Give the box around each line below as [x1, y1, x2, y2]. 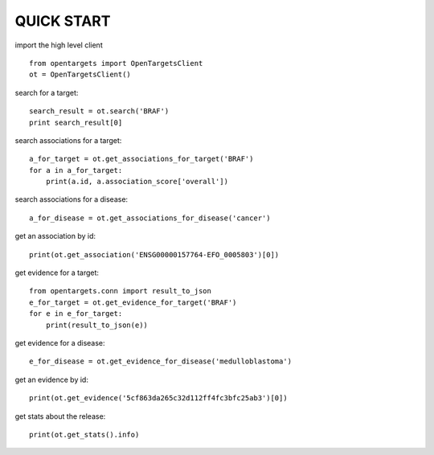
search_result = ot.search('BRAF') [29, 107, 170, 116]
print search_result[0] [29, 117, 123, 127]
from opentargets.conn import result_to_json [29, 286, 212, 296]
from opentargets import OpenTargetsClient [29, 59, 203, 68]
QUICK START [14, 12, 111, 30]
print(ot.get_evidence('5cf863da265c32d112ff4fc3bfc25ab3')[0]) [29, 394, 289, 403]
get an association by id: [14, 232, 96, 241]
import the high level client [14, 40, 104, 50]
